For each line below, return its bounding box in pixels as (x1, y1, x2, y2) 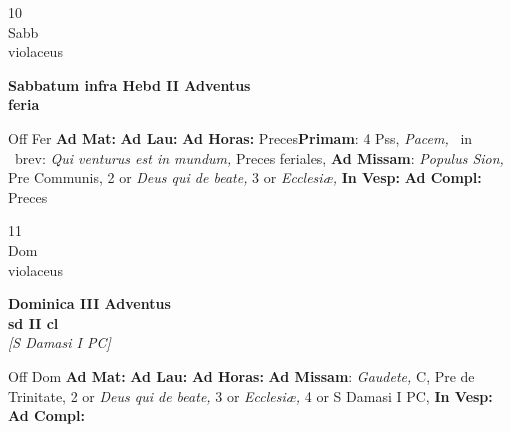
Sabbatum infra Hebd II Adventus (8, 74, 251, 95)
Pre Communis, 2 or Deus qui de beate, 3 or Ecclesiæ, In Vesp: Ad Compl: (8, 167, 482, 188)
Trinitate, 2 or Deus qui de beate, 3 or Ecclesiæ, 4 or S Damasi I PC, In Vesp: (8, 385, 493, 406)
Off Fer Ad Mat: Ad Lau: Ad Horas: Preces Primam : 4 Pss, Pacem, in (8, 127, 473, 148)
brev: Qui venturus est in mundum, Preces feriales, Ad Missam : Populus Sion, (14, 147, 504, 168)
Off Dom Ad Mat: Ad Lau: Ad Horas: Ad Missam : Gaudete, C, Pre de (8, 365, 475, 386)
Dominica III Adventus (8, 293, 171, 314)
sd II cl (8, 312, 59, 333)
